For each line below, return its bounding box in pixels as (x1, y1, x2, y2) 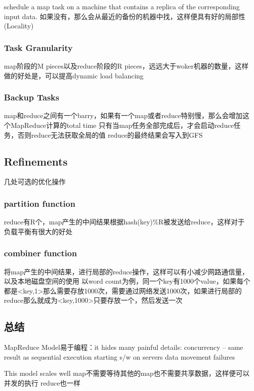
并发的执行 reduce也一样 (4, 377, 81, 388)
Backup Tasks (4, 91, 59, 103)
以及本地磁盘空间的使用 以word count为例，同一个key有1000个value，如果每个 (4, 276, 251, 286)
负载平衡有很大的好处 (4, 226, 72, 236)
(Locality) (4, 21, 34, 31)
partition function (4, 197, 75, 209)
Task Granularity (4, 41, 73, 53)
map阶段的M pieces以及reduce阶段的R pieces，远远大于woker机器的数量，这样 (4, 61, 249, 71)
